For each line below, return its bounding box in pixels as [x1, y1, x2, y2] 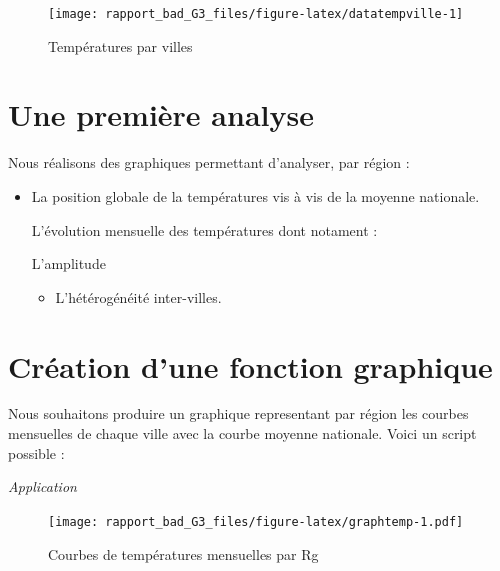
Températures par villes [48, 35, 193, 56]
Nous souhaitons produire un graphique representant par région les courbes [8, 403, 469, 424]
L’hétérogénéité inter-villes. [55, 286, 222, 307]
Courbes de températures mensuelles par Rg [48, 543, 319, 564]
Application [8, 476, 77, 497]
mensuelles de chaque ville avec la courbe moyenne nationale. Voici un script [8, 423, 477, 444]
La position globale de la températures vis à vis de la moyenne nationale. [31, 185, 480, 206]
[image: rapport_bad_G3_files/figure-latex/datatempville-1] [48, 7, 464, 21]
